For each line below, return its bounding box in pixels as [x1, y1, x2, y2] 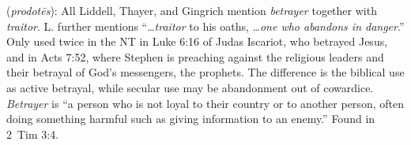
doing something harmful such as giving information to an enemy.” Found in [6, 110, 375, 127]
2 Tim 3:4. [6, 125, 59, 142]
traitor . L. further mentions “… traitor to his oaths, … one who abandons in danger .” [6, 17, 405, 34]
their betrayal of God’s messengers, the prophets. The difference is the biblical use [6, 64, 405, 80]
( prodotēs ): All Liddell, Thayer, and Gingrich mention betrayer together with [6, 2, 377, 18]
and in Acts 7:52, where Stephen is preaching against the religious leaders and [6, 48, 384, 65]
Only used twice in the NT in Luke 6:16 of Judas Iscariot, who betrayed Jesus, [6, 33, 388, 50]
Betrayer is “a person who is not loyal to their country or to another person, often [6, 95, 404, 111]
